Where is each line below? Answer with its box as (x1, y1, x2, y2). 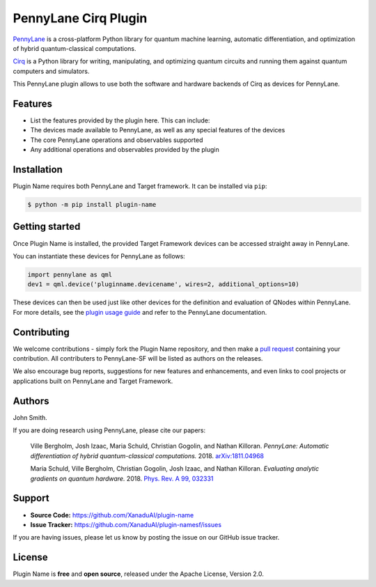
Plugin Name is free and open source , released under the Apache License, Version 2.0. (13, 570, 264, 578)
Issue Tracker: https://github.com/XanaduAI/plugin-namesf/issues (30, 520, 222, 529)
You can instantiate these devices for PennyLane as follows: (13, 251, 186, 260)
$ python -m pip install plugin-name (27, 201, 157, 209)
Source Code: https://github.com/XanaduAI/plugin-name (30, 510, 194, 519)
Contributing (13, 326, 70, 338)
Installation (13, 164, 63, 175)
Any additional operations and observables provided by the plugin (30, 146, 219, 154)
